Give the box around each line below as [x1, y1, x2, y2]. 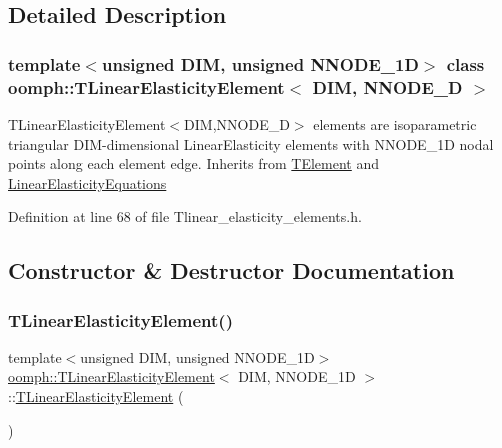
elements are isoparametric [313, 113, 477, 134]
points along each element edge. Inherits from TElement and [8, 153, 380, 174]
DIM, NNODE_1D [238, 366, 356, 387]
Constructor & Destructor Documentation [8, 255, 455, 286]
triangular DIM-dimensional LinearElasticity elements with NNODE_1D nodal [8, 133, 494, 154]
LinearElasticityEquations [8, 172, 167, 193]
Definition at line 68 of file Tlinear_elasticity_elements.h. [8, 206, 362, 227]
